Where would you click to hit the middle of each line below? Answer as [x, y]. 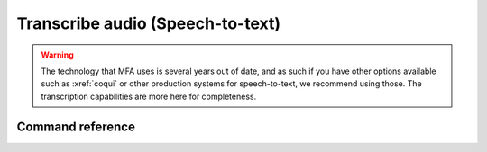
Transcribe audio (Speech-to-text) [149, 23]
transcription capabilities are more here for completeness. [149, 96]
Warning [57, 55]
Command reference [76, 126]
